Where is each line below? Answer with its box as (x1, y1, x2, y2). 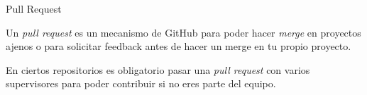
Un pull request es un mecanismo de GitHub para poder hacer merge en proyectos (6, 25, 361, 39)
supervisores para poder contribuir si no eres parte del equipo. (6, 76, 276, 91)
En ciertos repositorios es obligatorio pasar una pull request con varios (6, 62, 310, 77)
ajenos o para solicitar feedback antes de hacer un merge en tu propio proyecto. (6, 39, 351, 53)
